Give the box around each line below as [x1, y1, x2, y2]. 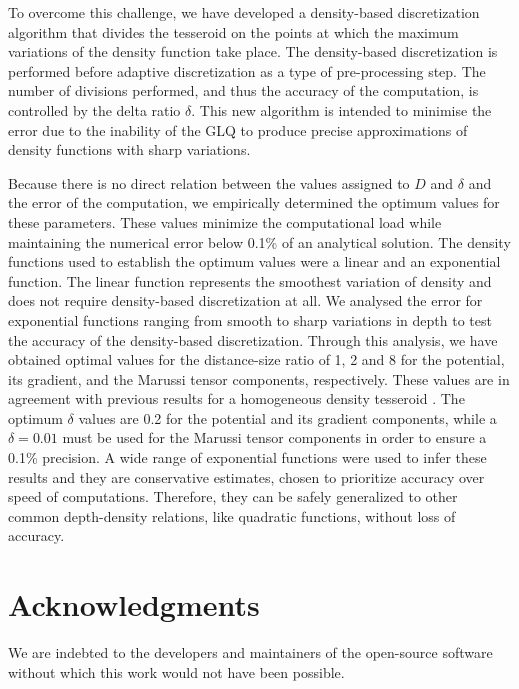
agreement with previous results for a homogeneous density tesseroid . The [8, 388, 465, 409]
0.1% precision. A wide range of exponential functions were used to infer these [8, 447, 487, 468]
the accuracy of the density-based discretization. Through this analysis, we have [8, 329, 498, 350]
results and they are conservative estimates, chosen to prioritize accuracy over [8, 466, 485, 487]
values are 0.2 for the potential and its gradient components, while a [78, 407, 497, 428]
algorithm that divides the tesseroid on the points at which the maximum [8, 21, 459, 42]
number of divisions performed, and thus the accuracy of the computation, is [8, 80, 479, 101]
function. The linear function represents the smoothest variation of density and [8, 270, 492, 291]
